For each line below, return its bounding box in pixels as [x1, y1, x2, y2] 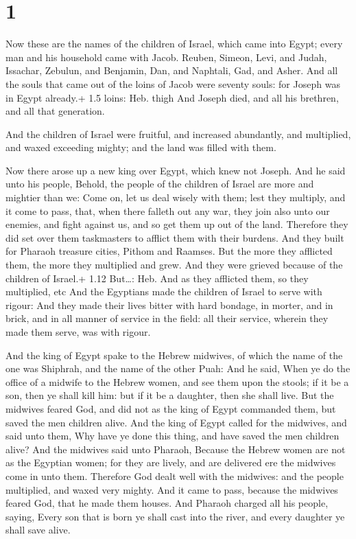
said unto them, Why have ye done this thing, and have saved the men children [5, 428, 340, 443]
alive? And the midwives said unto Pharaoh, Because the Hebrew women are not [5, 441, 346, 456]
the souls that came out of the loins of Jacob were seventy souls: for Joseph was [5, 76, 340, 91]
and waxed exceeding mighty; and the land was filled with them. [5, 140, 276, 154]
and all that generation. [5, 104, 105, 118]
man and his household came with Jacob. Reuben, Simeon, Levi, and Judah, [5, 49, 327, 64]
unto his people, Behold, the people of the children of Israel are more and [5, 176, 314, 191]
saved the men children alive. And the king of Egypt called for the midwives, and [5, 415, 347, 429]
